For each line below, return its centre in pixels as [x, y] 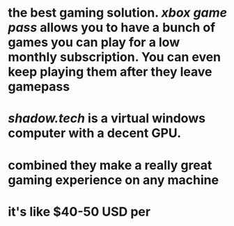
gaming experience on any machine [113, 180]
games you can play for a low [94, 42]
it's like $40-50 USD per [79, 212]
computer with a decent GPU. [95, 133]
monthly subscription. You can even [115, 57]
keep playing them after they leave [110, 72]
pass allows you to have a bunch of [112, 27]
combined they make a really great [110, 165]
